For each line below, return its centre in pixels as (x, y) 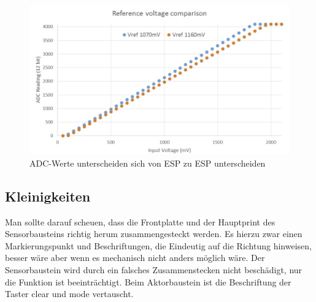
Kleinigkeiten (48, 196)
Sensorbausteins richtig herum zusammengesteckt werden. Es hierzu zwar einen (154, 234)
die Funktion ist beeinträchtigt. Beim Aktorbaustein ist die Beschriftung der (148, 281)
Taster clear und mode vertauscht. (69, 294)
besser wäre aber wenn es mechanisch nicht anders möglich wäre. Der (135, 258)
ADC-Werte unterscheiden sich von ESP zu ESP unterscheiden (148, 163)
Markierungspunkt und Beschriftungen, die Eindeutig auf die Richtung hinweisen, (158, 245)
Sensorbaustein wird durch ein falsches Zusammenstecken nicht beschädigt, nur (154, 270)
